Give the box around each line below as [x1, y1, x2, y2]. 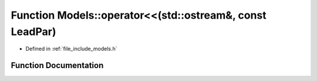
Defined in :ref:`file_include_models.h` [25, 45, 117, 52]
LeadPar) [11, 25, 56, 38]
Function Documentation [11, 61, 104, 71]
